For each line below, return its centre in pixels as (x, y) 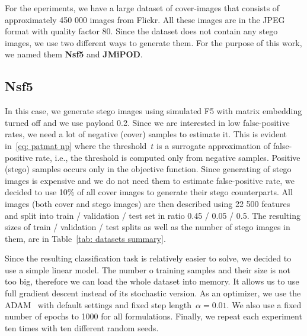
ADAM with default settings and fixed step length (98, 304)
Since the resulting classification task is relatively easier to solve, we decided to (148, 258)
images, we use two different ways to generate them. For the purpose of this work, (153, 42)
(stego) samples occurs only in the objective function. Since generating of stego (148, 169)
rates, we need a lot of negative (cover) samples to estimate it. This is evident (146, 134)
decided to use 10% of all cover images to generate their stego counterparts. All (149, 192)
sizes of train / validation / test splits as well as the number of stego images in (148, 227)
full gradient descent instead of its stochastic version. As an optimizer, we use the (153, 293)
